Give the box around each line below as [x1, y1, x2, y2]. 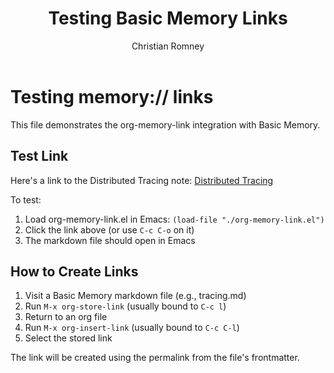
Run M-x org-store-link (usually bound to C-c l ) [24, 300, 227, 312]
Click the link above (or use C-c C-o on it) [24, 223, 195, 236]
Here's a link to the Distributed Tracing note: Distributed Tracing [10, 174, 274, 186]
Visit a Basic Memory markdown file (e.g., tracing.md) [24, 290, 247, 302]
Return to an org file [24, 311, 108, 323]
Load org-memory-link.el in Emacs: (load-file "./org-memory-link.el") [24, 213, 325, 225]
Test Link [10, 148, 69, 165]
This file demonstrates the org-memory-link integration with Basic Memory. [10, 118, 321, 131]
